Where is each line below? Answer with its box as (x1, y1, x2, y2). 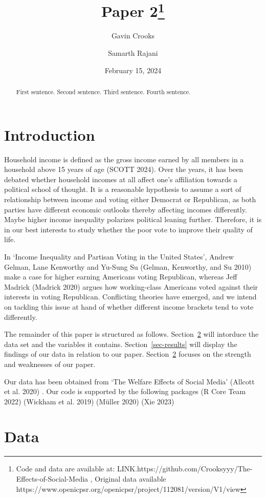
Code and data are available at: (16, 463, 115, 474)
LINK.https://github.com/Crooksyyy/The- (117, 463, 253, 474)
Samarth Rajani (108, 48, 158, 58)
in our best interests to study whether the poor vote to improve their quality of (4, 224, 253, 234)
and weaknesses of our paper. (4, 358, 96, 369)
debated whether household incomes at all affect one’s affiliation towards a (4, 174, 237, 184)
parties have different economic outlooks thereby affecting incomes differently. (4, 204, 247, 214)
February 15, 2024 (104, 64, 162, 75)
